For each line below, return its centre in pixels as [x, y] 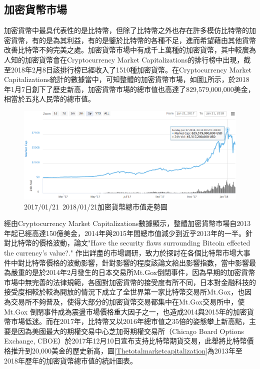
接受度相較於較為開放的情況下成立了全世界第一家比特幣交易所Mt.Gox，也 [124, 292]
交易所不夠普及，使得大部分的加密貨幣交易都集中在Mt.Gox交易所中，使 [128, 301]
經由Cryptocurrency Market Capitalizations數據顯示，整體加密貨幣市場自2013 [127, 223]
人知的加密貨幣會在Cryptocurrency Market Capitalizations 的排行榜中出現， [124, 59]
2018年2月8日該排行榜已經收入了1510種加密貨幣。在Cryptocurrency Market [131, 69]
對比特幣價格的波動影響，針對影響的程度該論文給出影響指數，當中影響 [133, 262]
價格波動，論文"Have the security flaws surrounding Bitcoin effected [144, 243]
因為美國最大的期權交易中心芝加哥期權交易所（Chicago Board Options [131, 331]
